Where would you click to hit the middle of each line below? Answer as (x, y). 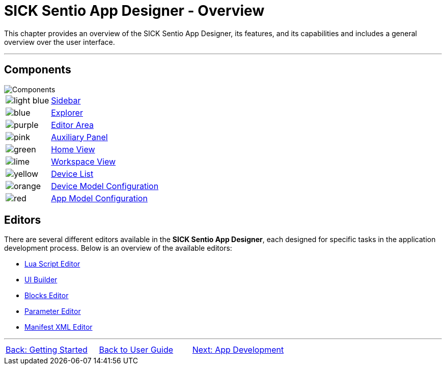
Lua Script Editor (52, 264)
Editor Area (72, 125)
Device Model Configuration (105, 186)
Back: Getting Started (47, 350)
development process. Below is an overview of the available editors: (118, 248)
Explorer (67, 112)
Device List (72, 174)
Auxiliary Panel (79, 137)
